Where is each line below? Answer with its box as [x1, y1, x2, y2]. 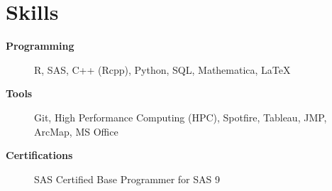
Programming [6, 38, 74, 53]
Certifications [6, 148, 73, 163]
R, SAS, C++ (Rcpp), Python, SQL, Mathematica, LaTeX [34, 62, 291, 77]
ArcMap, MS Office [34, 124, 118, 138]
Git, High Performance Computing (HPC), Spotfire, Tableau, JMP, [34, 109, 327, 124]
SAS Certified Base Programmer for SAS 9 [34, 171, 220, 186]
